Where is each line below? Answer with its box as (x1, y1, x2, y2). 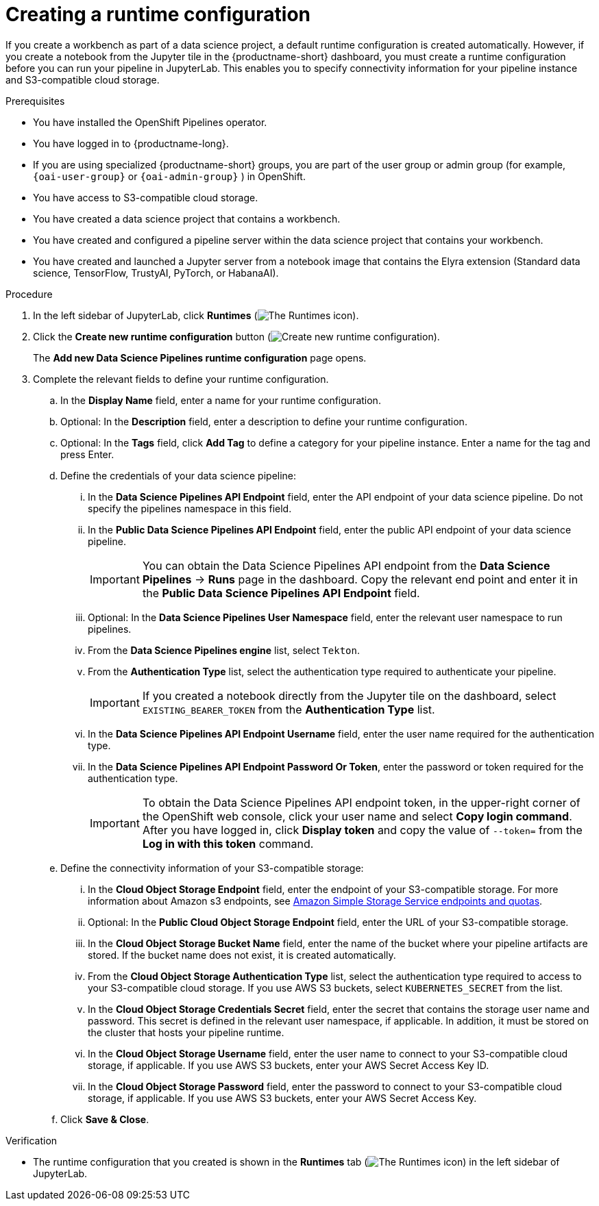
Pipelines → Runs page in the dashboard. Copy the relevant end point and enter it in (142, 572, 578, 586)
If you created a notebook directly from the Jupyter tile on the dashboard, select (142, 688, 557, 703)
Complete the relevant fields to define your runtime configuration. (33, 373, 329, 385)
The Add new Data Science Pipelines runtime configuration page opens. (33, 351, 367, 364)
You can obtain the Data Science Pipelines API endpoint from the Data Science (142, 558, 550, 573)
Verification (5, 1134, 58, 1146)
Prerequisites (5, 95, 65, 107)
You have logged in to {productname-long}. (33, 137, 229, 149)
